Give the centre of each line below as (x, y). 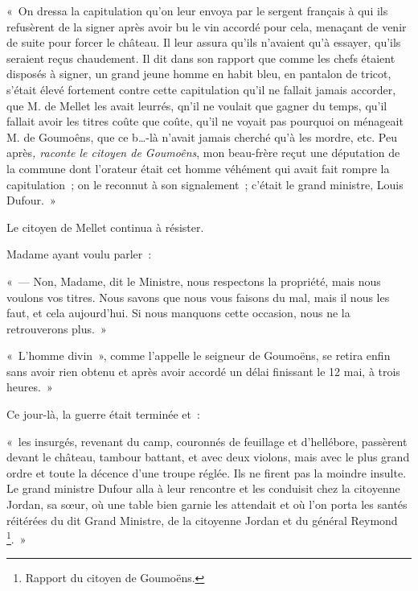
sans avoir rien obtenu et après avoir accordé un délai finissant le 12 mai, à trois (203, 371)
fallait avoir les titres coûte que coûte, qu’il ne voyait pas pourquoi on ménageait (205, 121)
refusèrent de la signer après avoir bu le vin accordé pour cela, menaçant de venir (207, 26)
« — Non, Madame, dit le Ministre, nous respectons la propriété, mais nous (194, 281)
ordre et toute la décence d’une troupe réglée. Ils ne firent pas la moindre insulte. (207, 472)
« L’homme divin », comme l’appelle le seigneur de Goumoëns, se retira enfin (199, 355)
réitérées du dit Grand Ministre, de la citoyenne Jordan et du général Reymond (202, 520)
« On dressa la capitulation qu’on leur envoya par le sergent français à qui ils (197, 10)
